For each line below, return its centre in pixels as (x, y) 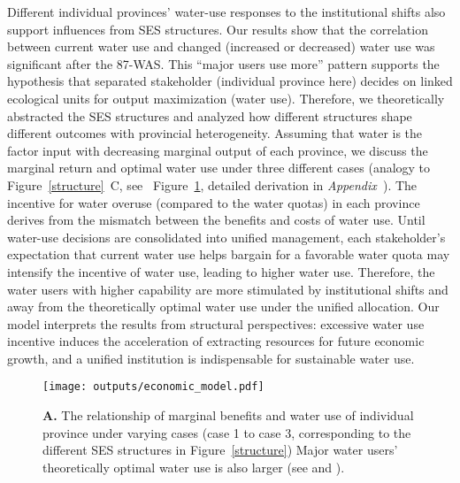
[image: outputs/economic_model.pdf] (153, 387)
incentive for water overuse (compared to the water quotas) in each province (214, 202)
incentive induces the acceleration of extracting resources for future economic (216, 341)
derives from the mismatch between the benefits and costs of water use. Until (216, 220)
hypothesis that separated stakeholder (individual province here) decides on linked (230, 81)
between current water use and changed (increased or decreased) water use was (221, 46)
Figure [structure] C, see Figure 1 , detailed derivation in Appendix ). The (212, 184)
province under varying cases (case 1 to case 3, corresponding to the (227, 432)
